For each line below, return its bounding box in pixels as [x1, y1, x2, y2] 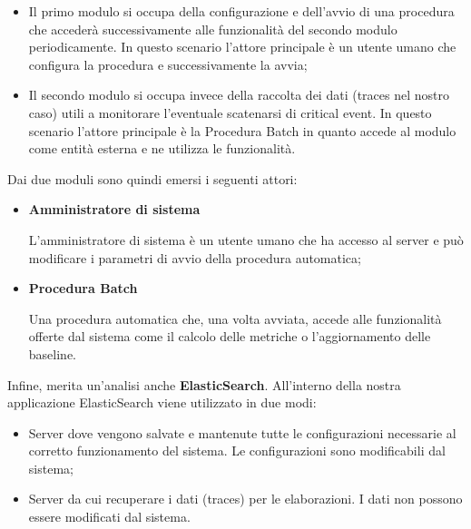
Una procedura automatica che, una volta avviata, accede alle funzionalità [28, 309, 442, 328]
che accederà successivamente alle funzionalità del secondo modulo [28, 19, 397, 38]
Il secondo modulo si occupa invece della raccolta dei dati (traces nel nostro [28, 85, 449, 104]
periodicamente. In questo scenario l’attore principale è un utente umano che [28, 37, 456, 56]
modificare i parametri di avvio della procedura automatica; [28, 248, 361, 267]
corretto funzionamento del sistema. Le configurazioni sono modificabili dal [28, 441, 446, 460]
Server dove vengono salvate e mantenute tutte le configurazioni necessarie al [28, 423, 456, 442]
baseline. [28, 344, 76, 363]
